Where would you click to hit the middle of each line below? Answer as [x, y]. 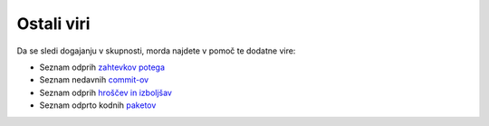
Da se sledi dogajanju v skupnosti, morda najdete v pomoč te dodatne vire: [156, 51]
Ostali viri [53, 24]
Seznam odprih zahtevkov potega [102, 67]
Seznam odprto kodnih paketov [98, 105]
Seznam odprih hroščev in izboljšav [105, 92]
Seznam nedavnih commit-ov [94, 80]
